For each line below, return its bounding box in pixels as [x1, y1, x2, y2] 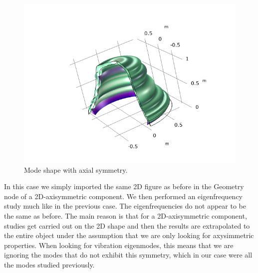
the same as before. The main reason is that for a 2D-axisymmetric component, [4, 210, 247, 221]
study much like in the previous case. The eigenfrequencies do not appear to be [4, 201, 246, 211]
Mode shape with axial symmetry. [24, 164, 128, 175]
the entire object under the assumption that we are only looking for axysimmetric [4, 230, 254, 241]
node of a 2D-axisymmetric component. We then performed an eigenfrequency [4, 191, 243, 201]
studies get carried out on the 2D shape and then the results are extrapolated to [4, 220, 250, 231]
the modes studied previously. [4, 259, 95, 270]
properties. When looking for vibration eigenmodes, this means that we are [4, 240, 234, 250]
